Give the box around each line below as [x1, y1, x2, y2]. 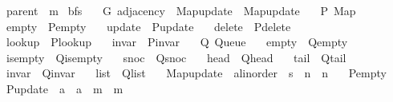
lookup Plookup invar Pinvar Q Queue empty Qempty [6, 33, 348, 50]
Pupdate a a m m [6, 80, 124, 96]
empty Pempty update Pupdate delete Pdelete [6, 18, 291, 34]
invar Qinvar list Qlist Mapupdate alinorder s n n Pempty [6, 65, 387, 81]
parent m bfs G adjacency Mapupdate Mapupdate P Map [6, 2, 356, 18]
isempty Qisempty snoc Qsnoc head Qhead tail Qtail [6, 49, 346, 65]
